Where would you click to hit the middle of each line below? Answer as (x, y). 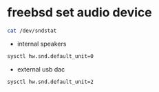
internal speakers (42, 44)
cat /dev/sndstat (32, 31)
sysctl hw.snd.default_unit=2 (51, 82)
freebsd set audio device (80, 13)
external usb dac (41, 69)
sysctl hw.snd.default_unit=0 (51, 56)
